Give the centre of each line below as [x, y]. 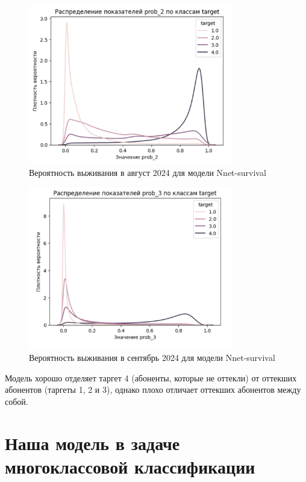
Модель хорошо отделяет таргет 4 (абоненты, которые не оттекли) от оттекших [151, 377]
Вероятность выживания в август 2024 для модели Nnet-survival [148, 172]
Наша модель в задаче [92, 443]
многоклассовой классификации [130, 466]
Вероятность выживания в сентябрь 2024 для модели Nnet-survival [152, 358]
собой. [17, 401]
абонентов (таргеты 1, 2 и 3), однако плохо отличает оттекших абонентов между [153, 390]
